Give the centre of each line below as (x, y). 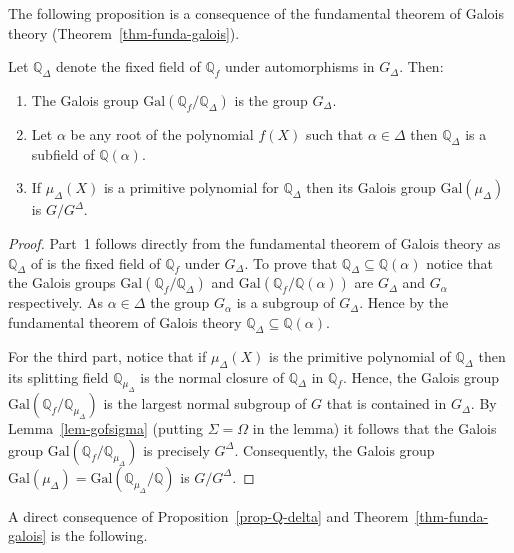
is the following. (99, 535)
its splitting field (58, 376)
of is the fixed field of (95, 262)
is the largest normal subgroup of (205, 403)
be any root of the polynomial (162, 133)
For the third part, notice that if (107, 355)
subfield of (63, 153)
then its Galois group (371, 187)
